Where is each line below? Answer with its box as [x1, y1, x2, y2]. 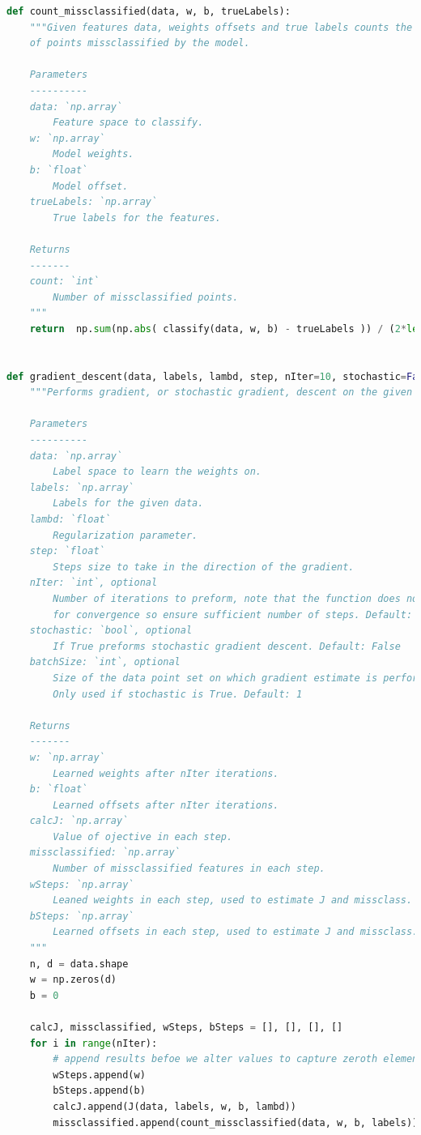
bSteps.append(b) [53, 1085, 146, 1097]
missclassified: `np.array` [29, 847, 181, 859]
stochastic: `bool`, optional [29, 625, 193, 637]
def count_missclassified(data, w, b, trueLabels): [6, 6, 291, 17]
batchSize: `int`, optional [29, 656, 181, 668]
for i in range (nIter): [29, 1037, 158, 1049]
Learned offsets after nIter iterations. [53, 799, 279, 811]
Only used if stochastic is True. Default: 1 [53, 688, 303, 700]
